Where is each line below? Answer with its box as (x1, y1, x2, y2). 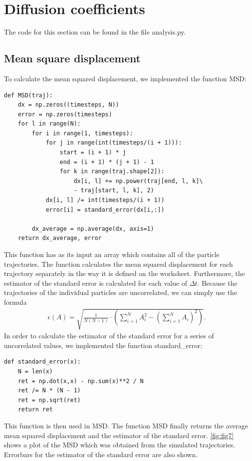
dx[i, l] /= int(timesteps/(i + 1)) (45, 197, 165, 204)
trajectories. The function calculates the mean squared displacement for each (4, 258, 233, 269)
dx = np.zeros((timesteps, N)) (18, 101, 119, 109)
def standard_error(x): (4, 358, 81, 366)
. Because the (197, 277, 237, 288)
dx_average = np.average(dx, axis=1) (32, 225, 154, 232)
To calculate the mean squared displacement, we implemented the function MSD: (4, 73, 247, 83)
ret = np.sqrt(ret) (18, 396, 81, 404)
